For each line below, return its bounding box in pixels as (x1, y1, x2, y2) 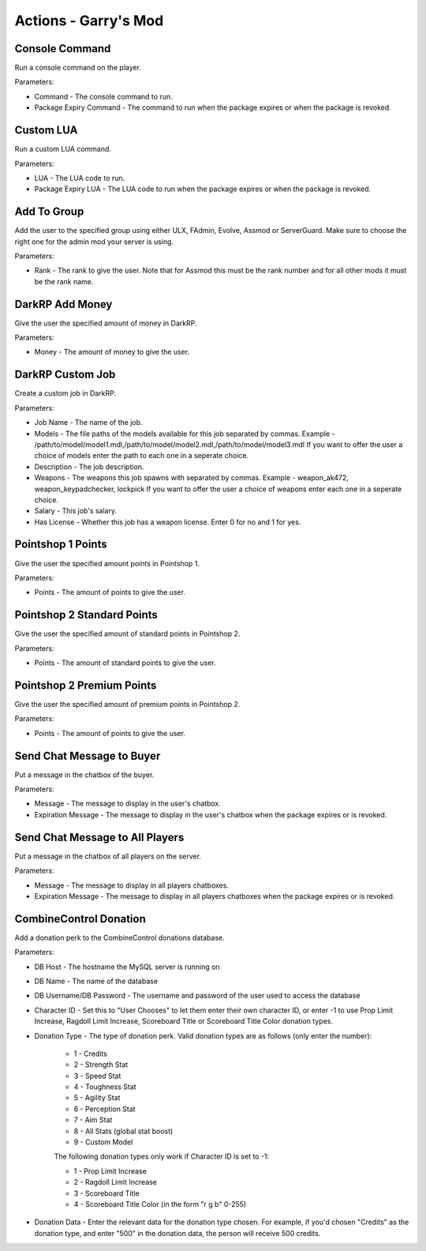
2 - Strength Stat (73, 1060, 129, 1069)
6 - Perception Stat (73, 1104, 136, 1114)
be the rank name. (34, 276, 94, 286)
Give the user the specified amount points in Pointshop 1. (14, 558, 200, 568)
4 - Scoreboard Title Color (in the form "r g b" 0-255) (73, 1200, 247, 1208)
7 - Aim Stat (73, 1115, 113, 1125)
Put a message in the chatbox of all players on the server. (14, 851, 201, 861)
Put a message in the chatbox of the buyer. (14, 770, 155, 780)
